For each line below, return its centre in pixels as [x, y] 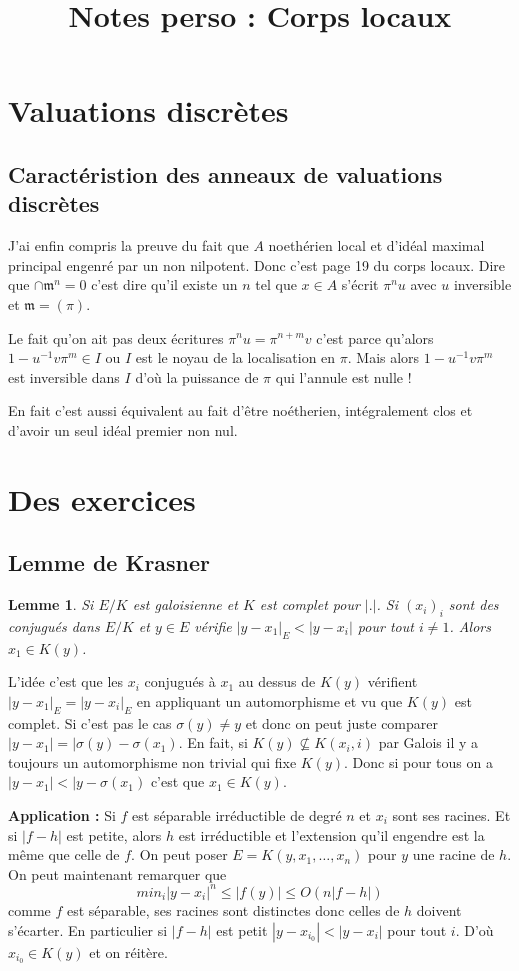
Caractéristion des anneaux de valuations [225, 173]
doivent [439, 909]
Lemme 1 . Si [51, 604]
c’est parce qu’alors [375, 337]
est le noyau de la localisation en [235, 357]
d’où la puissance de [197, 376]
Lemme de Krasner [109, 562]
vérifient [392, 681]
